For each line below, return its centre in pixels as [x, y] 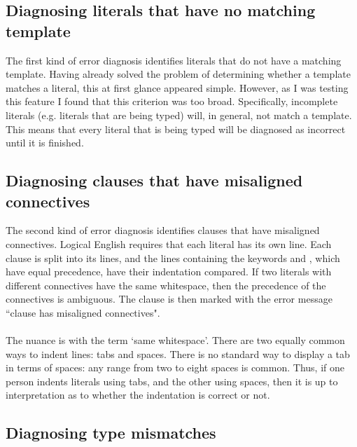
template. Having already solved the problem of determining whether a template [178, 74]
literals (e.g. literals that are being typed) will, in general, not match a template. [179, 115]
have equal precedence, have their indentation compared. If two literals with [169, 271]
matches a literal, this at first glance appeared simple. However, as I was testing [177, 87]
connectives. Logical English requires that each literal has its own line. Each [169, 243]
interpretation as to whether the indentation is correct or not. [138, 395]
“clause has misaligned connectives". [83, 312]
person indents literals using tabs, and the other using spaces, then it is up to [172, 381]
